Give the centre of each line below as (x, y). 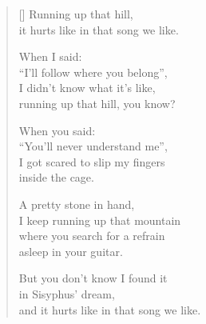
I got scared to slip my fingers (92, 161)
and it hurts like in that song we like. (110, 309)
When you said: (57, 130)
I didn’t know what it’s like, (87, 88)
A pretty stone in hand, (77, 204)
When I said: (50, 56)
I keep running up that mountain (100, 220)
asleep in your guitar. (71, 251)
